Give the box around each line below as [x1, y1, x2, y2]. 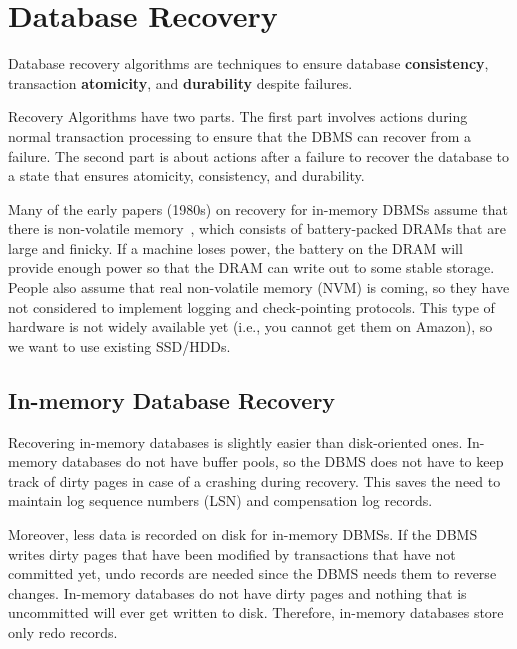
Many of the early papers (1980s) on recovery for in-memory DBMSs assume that [8, 198, 508, 219]
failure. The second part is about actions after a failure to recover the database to [8, 145, 510, 166]
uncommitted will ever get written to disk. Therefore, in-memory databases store [8, 602, 504, 623]
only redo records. [8, 621, 118, 642]
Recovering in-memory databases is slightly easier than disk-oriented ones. [8, 431, 463, 452]
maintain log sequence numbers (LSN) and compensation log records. [8, 490, 433, 511]
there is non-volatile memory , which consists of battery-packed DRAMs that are [8, 218, 506, 239]
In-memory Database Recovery [8, 384, 336, 415]
